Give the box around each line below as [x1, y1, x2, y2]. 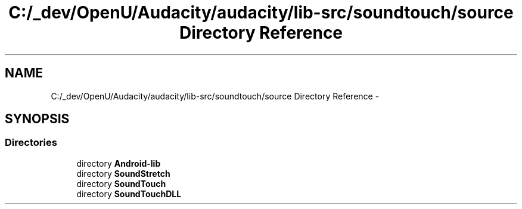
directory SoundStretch [76, 168, 170, 179]
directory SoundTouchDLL [76, 188, 182, 199]
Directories [5, 136, 57, 149]
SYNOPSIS [5, 111, 70, 127]
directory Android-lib [76, 158, 161, 169]
